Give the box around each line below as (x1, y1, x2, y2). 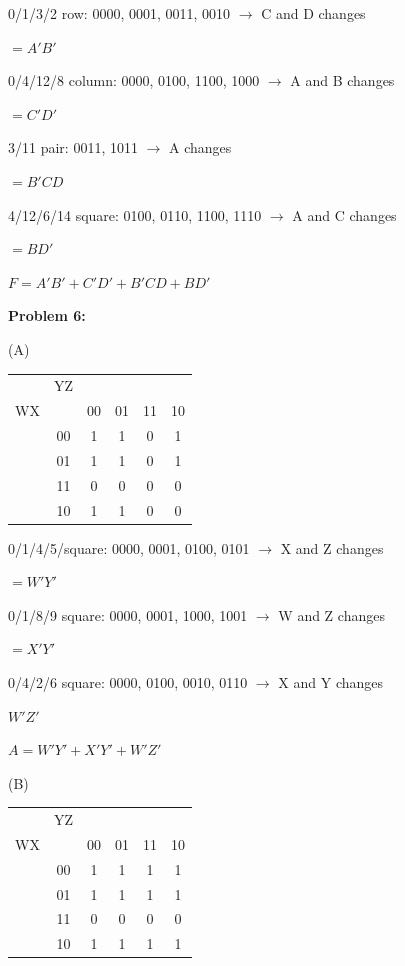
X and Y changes (278, 671, 384, 692)
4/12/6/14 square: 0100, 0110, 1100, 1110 (8, 204, 262, 225)
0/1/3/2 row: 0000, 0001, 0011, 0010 (8, 3, 231, 23)
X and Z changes (280, 537, 384, 558)
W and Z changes (278, 604, 385, 625)
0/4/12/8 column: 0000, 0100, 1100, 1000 (8, 70, 260, 91)
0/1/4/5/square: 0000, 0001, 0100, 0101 (8, 537, 250, 558)
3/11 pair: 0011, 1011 (8, 137, 138, 158)
